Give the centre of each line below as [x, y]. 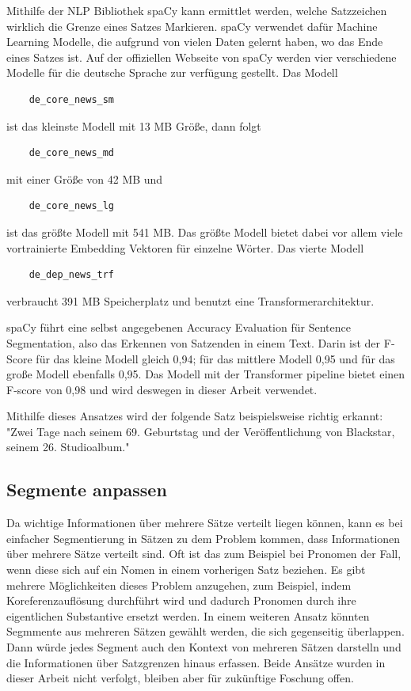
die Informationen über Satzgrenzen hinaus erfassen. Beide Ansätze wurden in [196, 662]
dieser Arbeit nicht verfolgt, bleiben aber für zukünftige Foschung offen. [180, 678]
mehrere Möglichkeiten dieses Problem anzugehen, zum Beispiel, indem [179, 585]
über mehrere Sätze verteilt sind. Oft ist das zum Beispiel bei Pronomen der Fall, [204, 554]
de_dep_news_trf [72, 275]
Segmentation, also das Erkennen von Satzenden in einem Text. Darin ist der [194, 342]
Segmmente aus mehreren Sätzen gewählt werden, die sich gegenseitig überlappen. [205, 631]
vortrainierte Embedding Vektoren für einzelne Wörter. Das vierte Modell [185, 247]
